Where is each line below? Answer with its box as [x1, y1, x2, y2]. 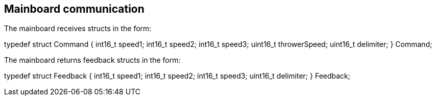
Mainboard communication [4, 3, 144, 15]
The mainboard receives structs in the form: [4, 24, 152, 33]
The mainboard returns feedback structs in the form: [4, 56, 181, 65]
